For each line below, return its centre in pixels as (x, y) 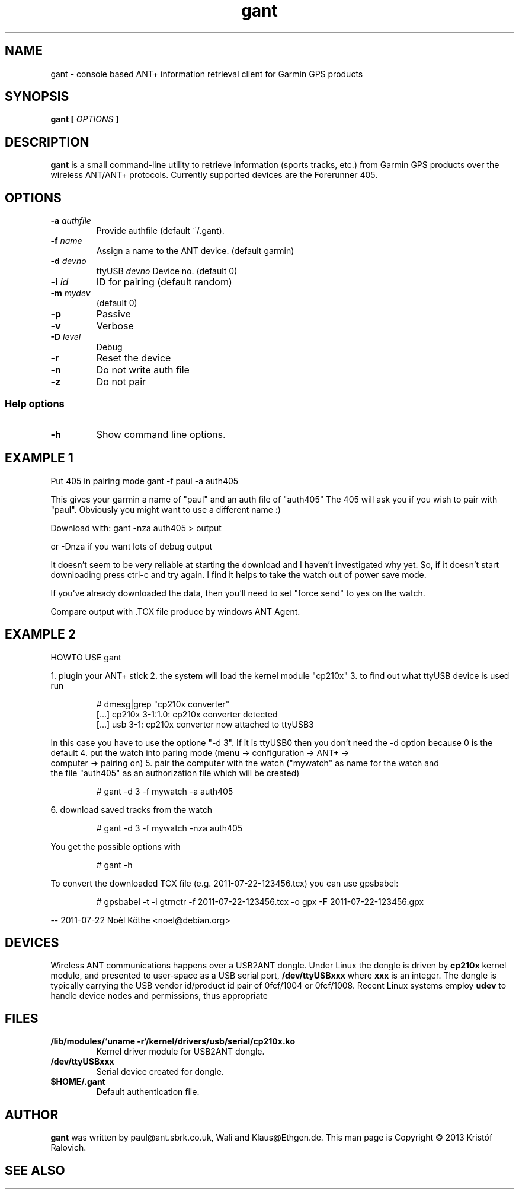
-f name (66, 241)
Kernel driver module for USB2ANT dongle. (180, 1052)
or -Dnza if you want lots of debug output (132, 546)
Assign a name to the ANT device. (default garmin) (195, 251)
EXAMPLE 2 (40, 634)
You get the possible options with (116, 846)
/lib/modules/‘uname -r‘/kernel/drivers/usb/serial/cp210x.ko (173, 1041)
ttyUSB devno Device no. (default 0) (167, 271)
